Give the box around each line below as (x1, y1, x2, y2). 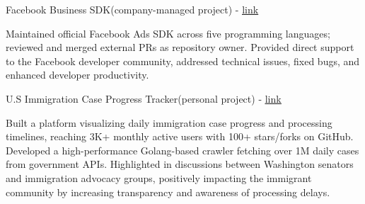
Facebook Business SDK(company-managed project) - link (6, 2, 259, 16)
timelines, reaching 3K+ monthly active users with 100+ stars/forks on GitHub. (6, 129, 354, 144)
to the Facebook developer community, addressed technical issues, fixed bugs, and (6, 53, 360, 68)
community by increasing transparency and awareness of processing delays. (6, 184, 330, 199)
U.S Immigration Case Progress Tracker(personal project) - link (6, 91, 282, 106)
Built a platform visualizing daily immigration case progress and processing (6, 115, 332, 130)
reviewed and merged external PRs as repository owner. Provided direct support (6, 40, 354, 55)
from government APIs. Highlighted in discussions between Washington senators (6, 157, 354, 171)
